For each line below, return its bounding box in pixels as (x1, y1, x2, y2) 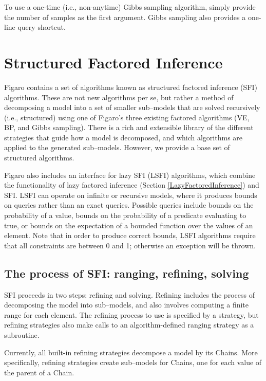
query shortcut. (17, 22, 66, 32)
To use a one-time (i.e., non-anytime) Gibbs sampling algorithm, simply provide (4, 2, 256, 12)
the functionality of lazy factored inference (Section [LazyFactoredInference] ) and (4, 179, 259, 190)
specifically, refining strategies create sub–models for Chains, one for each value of (4, 357, 262, 368)
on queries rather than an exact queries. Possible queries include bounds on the (4, 199, 254, 210)
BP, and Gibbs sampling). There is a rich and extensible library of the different (4, 122, 254, 133)
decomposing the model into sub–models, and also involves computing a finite (4, 299, 249, 310)
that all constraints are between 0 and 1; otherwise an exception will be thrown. (4, 240, 256, 250)
